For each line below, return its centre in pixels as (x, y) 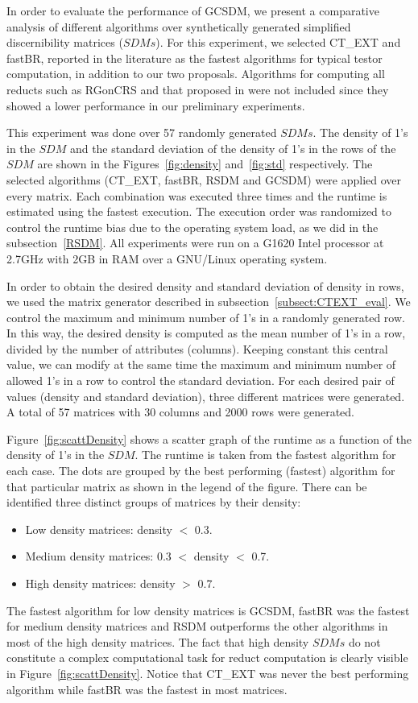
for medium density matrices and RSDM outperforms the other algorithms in (197, 626)
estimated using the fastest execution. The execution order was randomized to (199, 211)
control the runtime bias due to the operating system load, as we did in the (192, 227)
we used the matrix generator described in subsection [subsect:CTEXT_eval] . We (209, 302)
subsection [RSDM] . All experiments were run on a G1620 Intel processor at (195, 243)
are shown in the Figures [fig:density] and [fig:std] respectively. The (205, 164)
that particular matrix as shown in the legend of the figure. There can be (187, 486)
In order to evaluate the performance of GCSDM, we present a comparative (193, 10)
